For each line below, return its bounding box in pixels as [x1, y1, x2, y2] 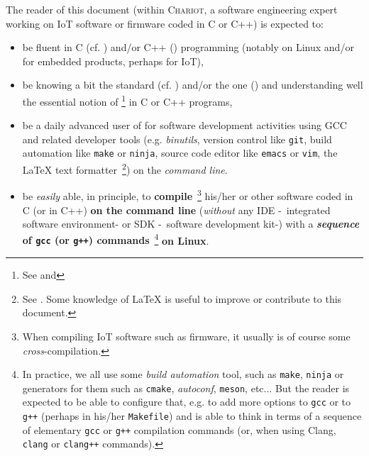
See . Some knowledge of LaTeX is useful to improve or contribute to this [22, 291, 342, 306]
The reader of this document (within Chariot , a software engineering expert [6, 2, 338, 16]
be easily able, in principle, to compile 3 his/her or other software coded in [22, 187, 353, 204]
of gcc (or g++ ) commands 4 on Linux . [22, 230, 209, 248]
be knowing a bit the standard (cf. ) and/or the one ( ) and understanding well [22, 77, 363, 92]
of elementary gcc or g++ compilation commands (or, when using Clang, [22, 422, 336, 437]
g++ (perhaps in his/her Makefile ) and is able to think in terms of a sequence [22, 408, 362, 423]
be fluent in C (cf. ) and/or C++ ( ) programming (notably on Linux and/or [22, 40, 354, 55]
